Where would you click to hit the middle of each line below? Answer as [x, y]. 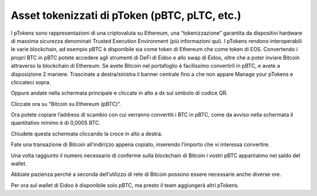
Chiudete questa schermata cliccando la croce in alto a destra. [87, 134]
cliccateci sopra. [31, 82]
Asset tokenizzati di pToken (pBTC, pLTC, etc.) [126, 15]
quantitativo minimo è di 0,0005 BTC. [56, 123]
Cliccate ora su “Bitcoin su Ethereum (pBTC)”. [66, 104]
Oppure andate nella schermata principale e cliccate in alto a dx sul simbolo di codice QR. [119, 93]
